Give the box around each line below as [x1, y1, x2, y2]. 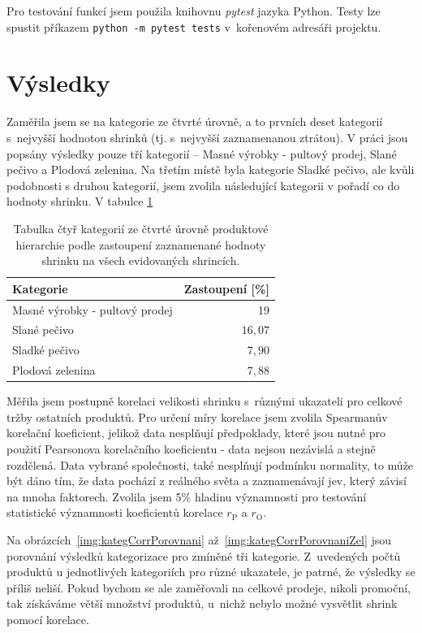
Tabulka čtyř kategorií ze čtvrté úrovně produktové [13, 219, 269, 236]
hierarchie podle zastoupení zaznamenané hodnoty [15, 236, 266, 253]
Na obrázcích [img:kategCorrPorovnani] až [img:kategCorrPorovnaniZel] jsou [6, 531, 392, 548]
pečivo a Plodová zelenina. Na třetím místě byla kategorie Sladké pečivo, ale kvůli [6, 161, 415, 178]
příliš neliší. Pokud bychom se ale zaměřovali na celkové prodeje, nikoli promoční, [6, 579, 411, 596]
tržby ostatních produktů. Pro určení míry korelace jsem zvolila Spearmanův [6, 408, 388, 425]
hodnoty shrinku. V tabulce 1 [6, 193, 153, 210]
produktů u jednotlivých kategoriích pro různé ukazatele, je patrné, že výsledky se [6, 563, 416, 580]
